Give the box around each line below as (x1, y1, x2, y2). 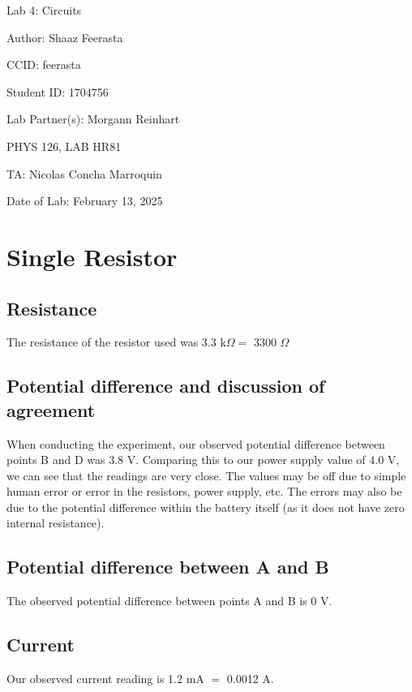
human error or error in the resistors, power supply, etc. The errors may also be (6, 483, 402, 500)
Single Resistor (6, 239, 178, 273)
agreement (6, 397, 96, 422)
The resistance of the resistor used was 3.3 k (6, 333, 226, 350)
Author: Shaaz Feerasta (6, 28, 123, 45)
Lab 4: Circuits (6, 2, 82, 18)
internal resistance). (6, 514, 105, 531)
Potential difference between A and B (6, 554, 329, 579)
